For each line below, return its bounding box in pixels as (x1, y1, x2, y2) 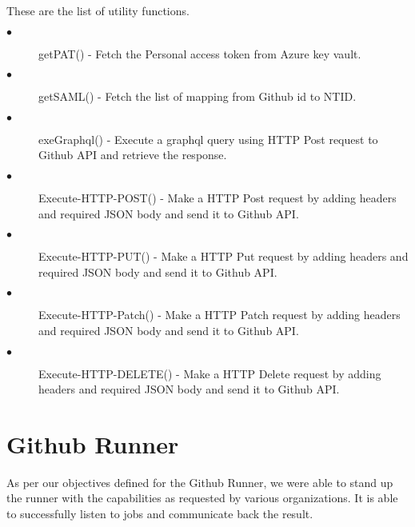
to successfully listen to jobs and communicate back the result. (6, 505, 313, 522)
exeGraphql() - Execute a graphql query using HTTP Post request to (38, 130, 378, 147)
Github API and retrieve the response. (38, 146, 227, 163)
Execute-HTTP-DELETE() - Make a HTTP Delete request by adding (38, 365, 381, 381)
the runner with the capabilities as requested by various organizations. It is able (6, 489, 398, 506)
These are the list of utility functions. (6, 2, 190, 18)
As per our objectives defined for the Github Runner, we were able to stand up (6, 473, 393, 490)
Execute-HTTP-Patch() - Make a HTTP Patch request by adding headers (38, 306, 401, 323)
